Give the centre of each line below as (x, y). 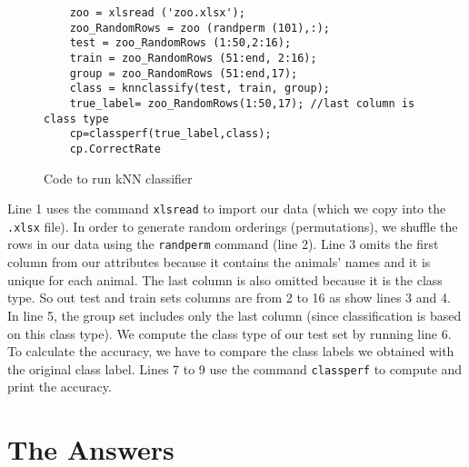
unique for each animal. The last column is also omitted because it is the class (225, 279)
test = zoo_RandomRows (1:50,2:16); (180, 43)
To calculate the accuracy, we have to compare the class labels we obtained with (231, 351)
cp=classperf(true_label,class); (170, 134)
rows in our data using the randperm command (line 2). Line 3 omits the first (223, 244)
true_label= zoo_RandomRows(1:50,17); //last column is (242, 103)
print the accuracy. (60, 387)
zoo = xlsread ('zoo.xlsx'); (157, 13)
